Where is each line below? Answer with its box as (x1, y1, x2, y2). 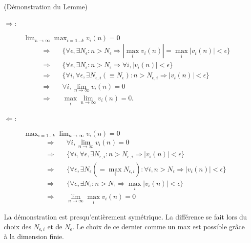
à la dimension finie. (4, 231, 64, 242)
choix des (4, 221, 32, 231)
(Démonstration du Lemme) (4, 1, 88, 11)
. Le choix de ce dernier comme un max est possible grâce (72, 221, 245, 231)
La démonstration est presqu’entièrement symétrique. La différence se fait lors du (4, 212, 247, 222)
